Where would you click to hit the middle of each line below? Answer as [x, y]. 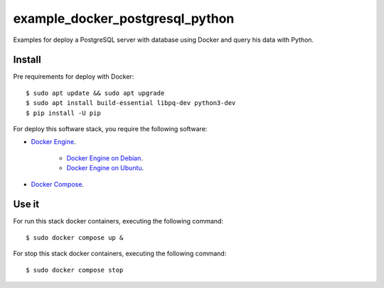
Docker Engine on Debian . [105, 158]
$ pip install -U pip [63, 113]
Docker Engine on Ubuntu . [105, 168]
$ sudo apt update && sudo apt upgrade [95, 93]
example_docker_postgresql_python [124, 18]
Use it [26, 205]
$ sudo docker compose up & [75, 237]
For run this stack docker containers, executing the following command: [118, 221]
